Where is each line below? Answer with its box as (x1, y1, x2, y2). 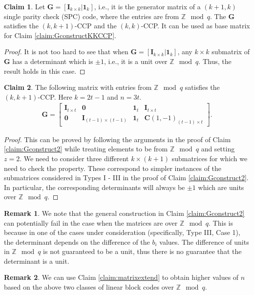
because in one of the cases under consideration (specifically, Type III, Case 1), (4, 227, 240, 237)
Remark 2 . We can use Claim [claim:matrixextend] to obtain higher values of (4, 272, 239, 282)
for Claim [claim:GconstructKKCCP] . (4, 30, 116, 40)
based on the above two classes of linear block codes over (4, 282, 174, 292)
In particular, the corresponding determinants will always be (4, 182, 185, 192)
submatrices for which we (171, 153, 248, 163)
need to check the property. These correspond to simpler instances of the (4, 163, 222, 173)
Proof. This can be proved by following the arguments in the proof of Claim (4, 134, 231, 144)
